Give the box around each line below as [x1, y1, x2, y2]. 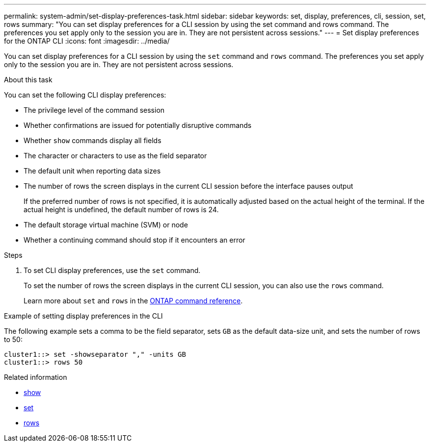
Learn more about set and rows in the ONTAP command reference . [24, 297, 243, 305]
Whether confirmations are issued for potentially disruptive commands [24, 121, 252, 129]
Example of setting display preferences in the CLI [4, 312, 163, 320]
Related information [4, 373, 67, 381]
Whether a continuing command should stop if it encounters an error [24, 236, 245, 244]
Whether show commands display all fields [24, 136, 161, 145]
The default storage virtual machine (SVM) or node [24, 221, 188, 229]
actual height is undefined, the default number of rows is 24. [24, 205, 219, 214]
